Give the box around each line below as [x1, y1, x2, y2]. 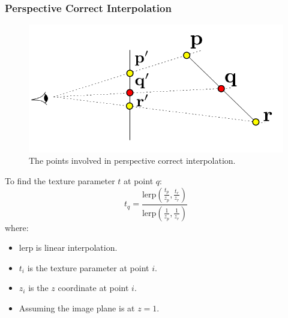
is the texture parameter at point [27, 261, 149, 274]
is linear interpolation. [35, 241, 118, 254]
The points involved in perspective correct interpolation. [29, 154, 236, 167]
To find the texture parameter [5, 175, 115, 187]
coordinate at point [58, 281, 129, 294]
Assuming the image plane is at [19, 301, 135, 314]
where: [5, 221, 29, 233]
